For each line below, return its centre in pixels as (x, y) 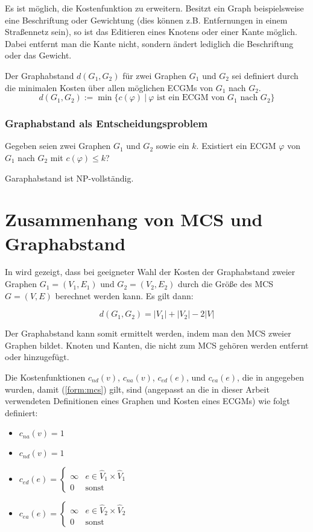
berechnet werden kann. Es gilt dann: (124, 295)
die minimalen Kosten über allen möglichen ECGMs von (109, 87)
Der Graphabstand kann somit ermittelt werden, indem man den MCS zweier (148, 333)
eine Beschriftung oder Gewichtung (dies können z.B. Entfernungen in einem (146, 20)
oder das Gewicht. (38, 55)
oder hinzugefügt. (37, 357)
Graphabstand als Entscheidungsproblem (106, 123)
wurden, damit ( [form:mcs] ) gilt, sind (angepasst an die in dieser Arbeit (137, 389)
